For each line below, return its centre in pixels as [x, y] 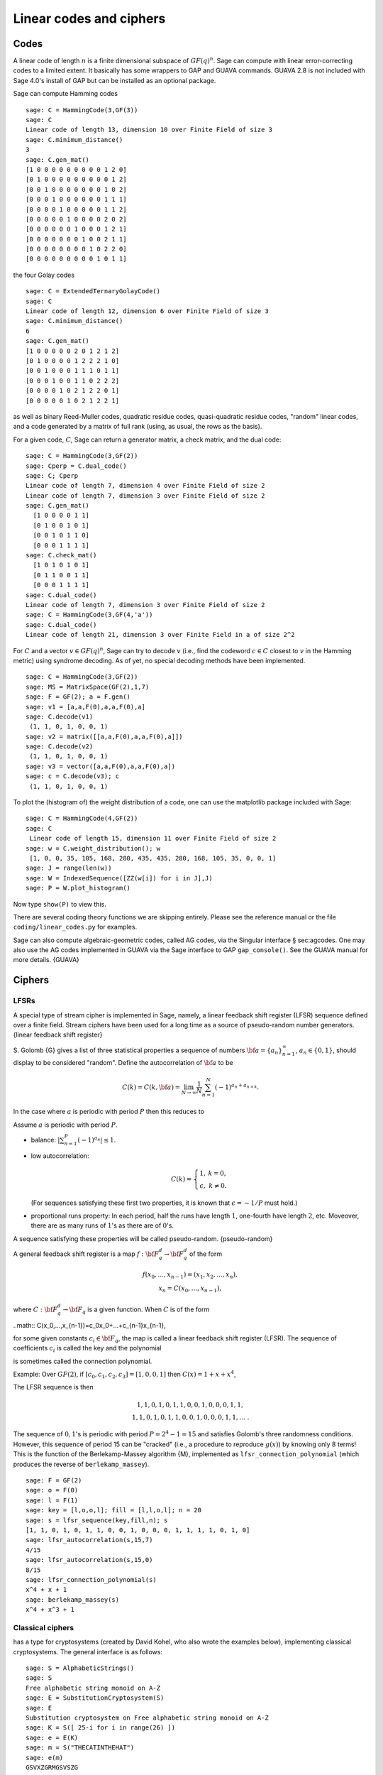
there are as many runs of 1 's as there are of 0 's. [102, 1225]
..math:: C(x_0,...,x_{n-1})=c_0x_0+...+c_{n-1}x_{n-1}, [89, 1325]
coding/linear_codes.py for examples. [75, 927]
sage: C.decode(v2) [60, 747]
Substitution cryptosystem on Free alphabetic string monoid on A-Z [147, 1717]
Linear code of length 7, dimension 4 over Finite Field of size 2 [145, 486]
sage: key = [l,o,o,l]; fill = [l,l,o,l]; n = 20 [114, 1510]
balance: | [45, 1140]
